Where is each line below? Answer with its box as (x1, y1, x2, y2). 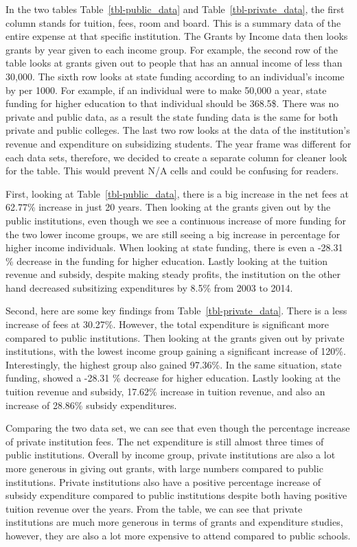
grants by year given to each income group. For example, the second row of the (5, 42, 338, 56)
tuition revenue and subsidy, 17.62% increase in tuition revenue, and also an (5, 384, 325, 399)
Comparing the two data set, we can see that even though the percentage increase (5, 421, 350, 435)
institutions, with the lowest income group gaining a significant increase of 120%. (5, 344, 346, 358)
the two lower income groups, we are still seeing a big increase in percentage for (5, 226, 341, 241)
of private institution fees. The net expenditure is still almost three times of (5, 434, 324, 448)
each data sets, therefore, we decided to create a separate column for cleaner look (5, 150, 347, 164)
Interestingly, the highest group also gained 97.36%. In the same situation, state (5, 357, 342, 371)
